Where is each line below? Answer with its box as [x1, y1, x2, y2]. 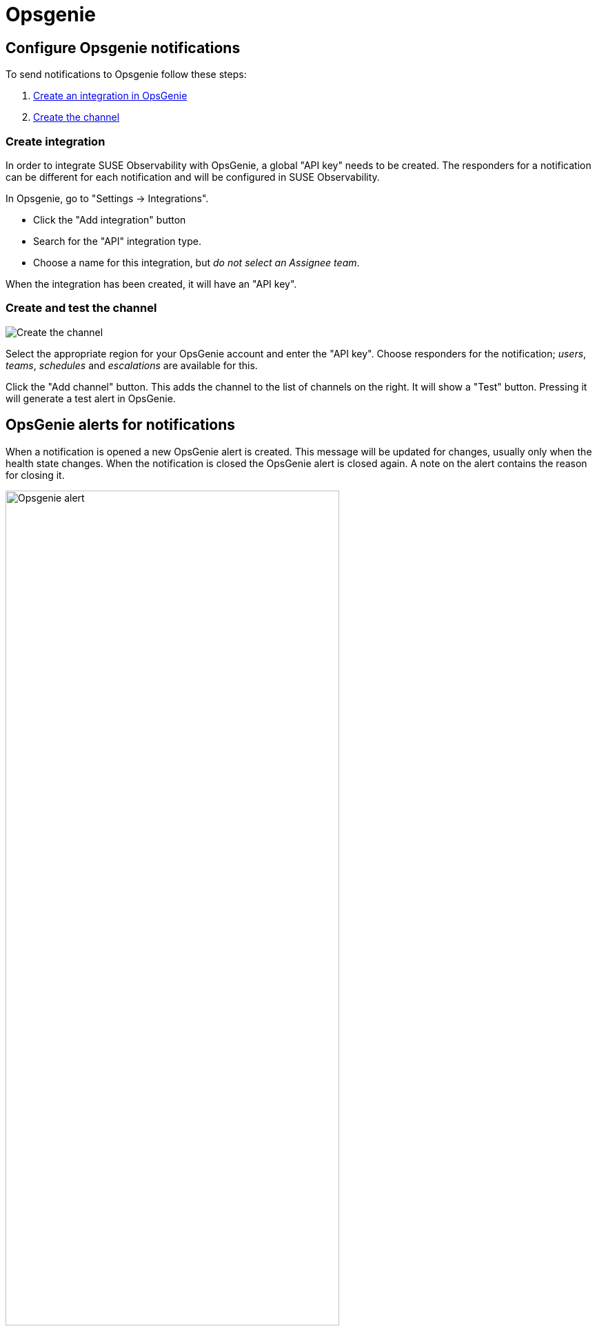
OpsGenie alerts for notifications [6, 416, 236, 434]
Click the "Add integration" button [33, 213, 186, 226]
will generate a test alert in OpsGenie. [6, 392, 176, 404]
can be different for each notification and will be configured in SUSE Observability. [6, 170, 380, 183]
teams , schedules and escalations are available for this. [6, 359, 258, 371]
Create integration [6, 134, 105, 148]
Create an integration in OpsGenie [33, 90, 188, 102]
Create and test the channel [6, 301, 157, 315]
